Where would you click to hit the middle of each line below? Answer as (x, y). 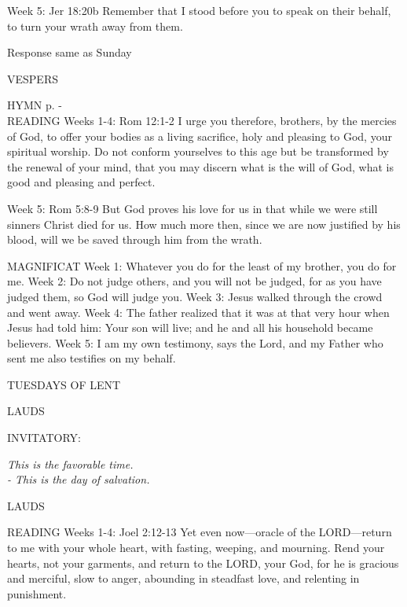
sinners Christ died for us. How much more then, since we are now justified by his (204, 224)
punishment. (37, 593)
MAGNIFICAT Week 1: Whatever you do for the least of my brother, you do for (202, 265)
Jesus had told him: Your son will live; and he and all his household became (190, 327)
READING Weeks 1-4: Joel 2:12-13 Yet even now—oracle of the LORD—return (200, 532)
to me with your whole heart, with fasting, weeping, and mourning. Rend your (196, 548)
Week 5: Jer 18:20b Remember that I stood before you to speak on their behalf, (199, 10)
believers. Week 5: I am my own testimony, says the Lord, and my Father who (195, 342)
